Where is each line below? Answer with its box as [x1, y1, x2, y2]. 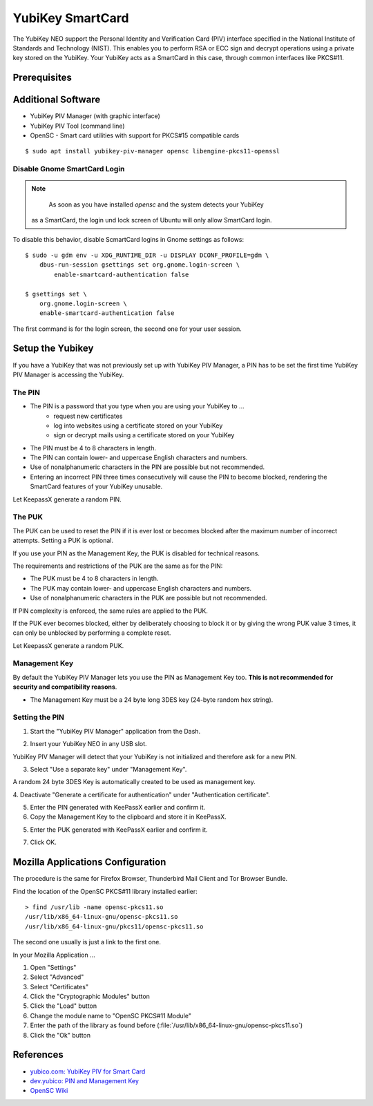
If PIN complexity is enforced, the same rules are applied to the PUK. [12, 607, 209, 615]
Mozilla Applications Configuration [12, 857, 166, 868]
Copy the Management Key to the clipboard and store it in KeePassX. [30, 812, 227, 821]
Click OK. [30, 838, 57, 846]
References [12, 1049, 64, 1060]
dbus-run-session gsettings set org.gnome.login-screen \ [39, 261, 240, 269]
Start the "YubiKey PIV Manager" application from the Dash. [30, 727, 200, 735]
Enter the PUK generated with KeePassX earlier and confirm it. [30, 826, 208, 834]
